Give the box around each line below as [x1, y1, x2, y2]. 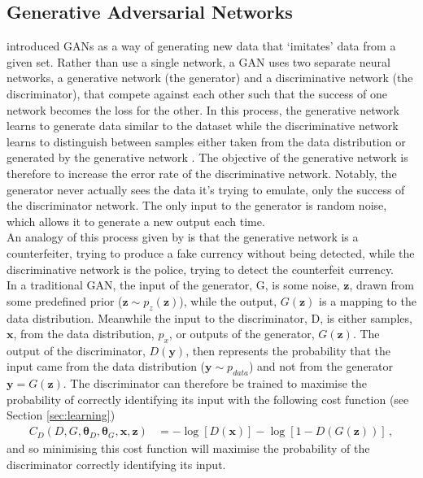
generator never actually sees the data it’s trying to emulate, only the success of [7, 180, 405, 198]
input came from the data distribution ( [7, 358, 206, 375]
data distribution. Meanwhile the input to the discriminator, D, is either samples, [7, 309, 412, 326]
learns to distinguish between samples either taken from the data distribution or [7, 133, 406, 150]
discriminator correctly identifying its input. [7, 455, 226, 472]
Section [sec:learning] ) [7, 406, 116, 424]
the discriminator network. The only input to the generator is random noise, [7, 197, 387, 214]
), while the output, [179, 292, 277, 309]
